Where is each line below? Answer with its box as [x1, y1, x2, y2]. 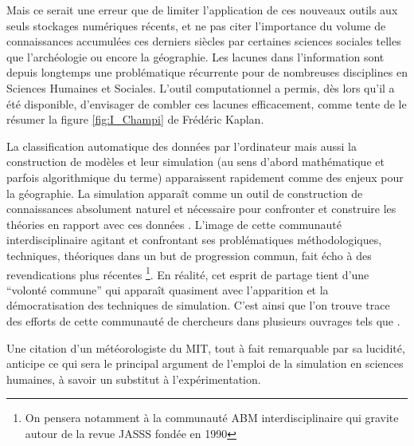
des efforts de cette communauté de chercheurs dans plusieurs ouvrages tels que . [6, 312, 400, 329]
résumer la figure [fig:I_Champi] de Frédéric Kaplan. [6, 111, 264, 128]
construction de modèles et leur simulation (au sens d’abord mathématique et [6, 153, 385, 170]
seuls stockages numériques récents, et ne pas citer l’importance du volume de [6, 17, 386, 34]
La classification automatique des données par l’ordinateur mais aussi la [6, 137, 357, 154]
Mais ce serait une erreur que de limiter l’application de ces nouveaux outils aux [6, 2, 398, 18]
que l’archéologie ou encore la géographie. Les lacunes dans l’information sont [6, 48, 385, 65]
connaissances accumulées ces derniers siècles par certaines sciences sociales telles [6, 33, 401, 49]
